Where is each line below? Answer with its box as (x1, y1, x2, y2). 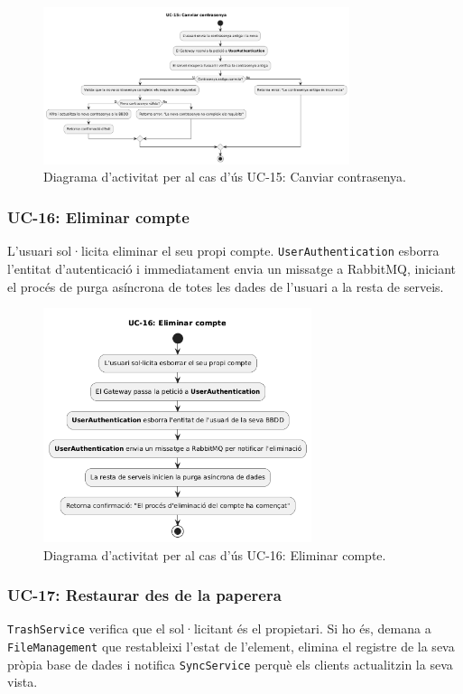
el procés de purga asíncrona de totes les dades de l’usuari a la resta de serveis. (7, 277, 444, 295)
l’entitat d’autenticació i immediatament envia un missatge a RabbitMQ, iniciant (7, 258, 456, 277)
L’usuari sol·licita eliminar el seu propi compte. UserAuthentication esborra (7, 241, 440, 260)
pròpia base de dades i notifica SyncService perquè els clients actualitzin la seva (7, 654, 453, 673)
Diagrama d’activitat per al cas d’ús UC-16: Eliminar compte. (43, 545, 386, 564)
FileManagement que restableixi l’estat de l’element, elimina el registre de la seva (7, 637, 455, 656)
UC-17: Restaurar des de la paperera (7, 584, 282, 606)
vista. (7, 672, 38, 691)
